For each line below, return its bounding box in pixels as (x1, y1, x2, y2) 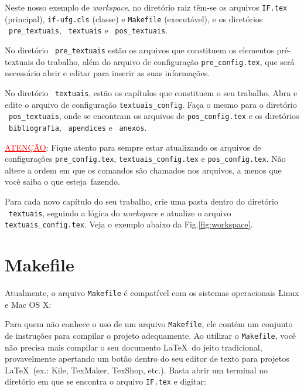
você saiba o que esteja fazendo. (5, 175, 120, 188)
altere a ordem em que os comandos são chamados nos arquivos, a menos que (5, 164, 282, 176)
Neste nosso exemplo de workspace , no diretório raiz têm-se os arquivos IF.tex (5, 1, 288, 13)
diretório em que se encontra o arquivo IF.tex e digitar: (5, 375, 206, 387)
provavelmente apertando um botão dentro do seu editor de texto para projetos (5, 352, 289, 365)
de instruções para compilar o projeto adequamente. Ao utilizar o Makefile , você (5, 329, 296, 341)
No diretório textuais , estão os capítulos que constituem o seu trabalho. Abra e (5, 86, 298, 98)
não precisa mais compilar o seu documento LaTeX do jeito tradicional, (5, 341, 262, 353)
